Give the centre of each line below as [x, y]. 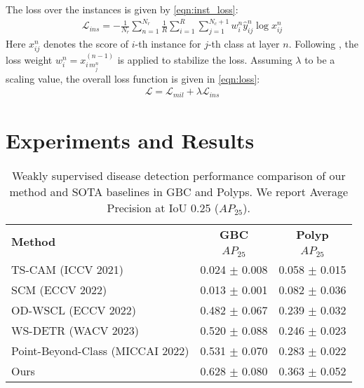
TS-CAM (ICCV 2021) [67, 269]
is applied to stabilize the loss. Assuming [205, 59]
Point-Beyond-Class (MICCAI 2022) [100, 350]
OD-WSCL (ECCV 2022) [74, 310]
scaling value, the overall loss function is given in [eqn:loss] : [133, 78]
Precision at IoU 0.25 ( [163, 207]
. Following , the [324, 43]
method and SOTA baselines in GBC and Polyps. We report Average [179, 191]
